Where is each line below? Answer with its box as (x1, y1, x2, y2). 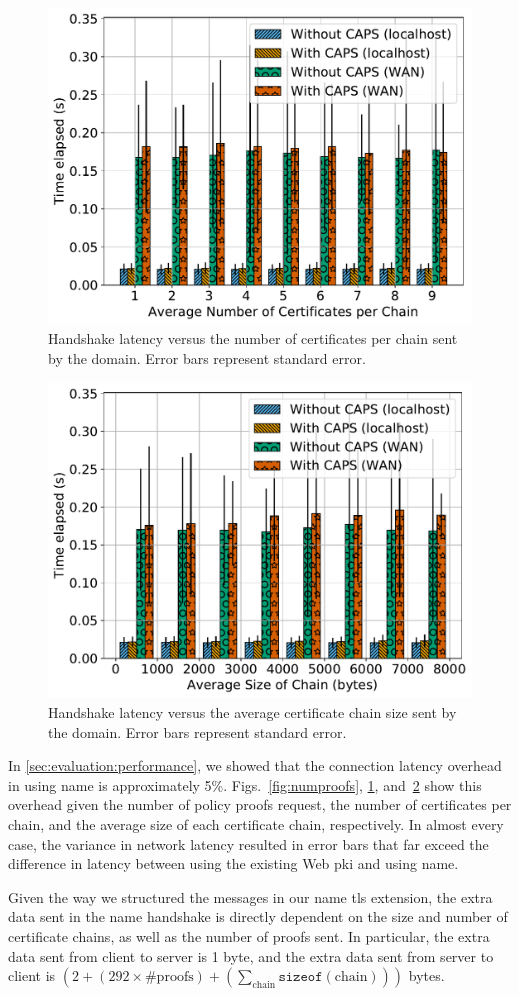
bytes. (408, 965, 445, 986)
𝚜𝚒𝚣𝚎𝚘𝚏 (278, 970, 323, 985)
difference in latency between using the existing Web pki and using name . (8, 853, 459, 874)
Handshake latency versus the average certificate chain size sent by (48, 702, 457, 723)
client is (8, 965, 56, 986)
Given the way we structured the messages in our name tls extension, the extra (8, 886, 493, 907)
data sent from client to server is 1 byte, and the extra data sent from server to (8, 945, 494, 966)
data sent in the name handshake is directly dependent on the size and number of (8, 906, 508, 927)
